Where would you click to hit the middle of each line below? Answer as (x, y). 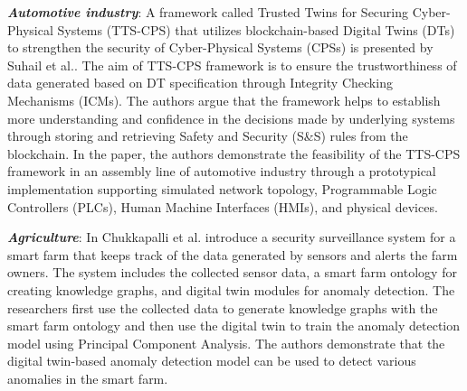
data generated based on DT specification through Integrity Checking (200, 83)
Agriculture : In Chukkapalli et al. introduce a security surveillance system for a (232, 237)
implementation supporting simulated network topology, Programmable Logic (222, 188)
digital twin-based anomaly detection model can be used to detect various (212, 361)
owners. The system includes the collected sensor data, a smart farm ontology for (232, 272)
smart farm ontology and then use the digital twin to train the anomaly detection (234, 326)
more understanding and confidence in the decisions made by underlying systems (231, 118)
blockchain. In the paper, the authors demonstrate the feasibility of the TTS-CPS (234, 153)
